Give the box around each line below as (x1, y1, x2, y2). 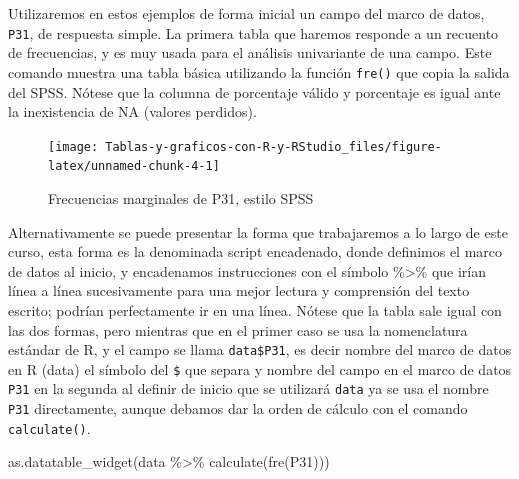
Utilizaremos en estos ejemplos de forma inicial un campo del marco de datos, (8, 3, 485, 23)
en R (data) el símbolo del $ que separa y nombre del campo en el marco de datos (8, 358, 512, 379)
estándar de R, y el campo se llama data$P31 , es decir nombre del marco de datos (8, 339, 512, 360)
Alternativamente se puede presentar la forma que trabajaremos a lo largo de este (8, 221, 508, 242)
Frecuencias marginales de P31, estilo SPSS (48, 188, 314, 208)
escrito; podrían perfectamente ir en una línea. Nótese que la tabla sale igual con (8, 299, 502, 320)
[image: (48, 139, 99, 154)
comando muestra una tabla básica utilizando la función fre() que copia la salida (8, 61, 510, 82)
